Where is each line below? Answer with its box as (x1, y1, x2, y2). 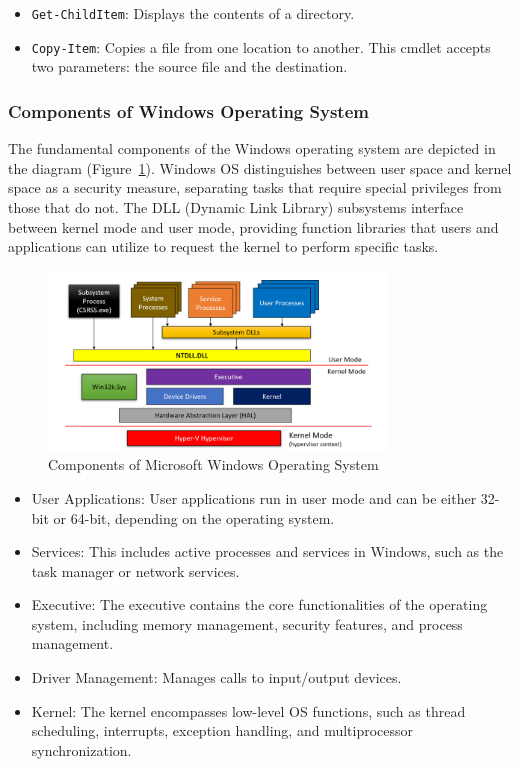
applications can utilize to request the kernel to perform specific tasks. (8, 236, 439, 257)
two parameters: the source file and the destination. (31, 56, 348, 77)
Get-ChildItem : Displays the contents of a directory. (31, 3, 355, 23)
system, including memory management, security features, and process (31, 613, 463, 634)
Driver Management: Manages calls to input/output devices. (31, 667, 402, 688)
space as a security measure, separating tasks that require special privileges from (8, 177, 502, 198)
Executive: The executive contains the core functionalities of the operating (31, 594, 488, 615)
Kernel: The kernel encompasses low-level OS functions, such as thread (31, 700, 466, 721)
